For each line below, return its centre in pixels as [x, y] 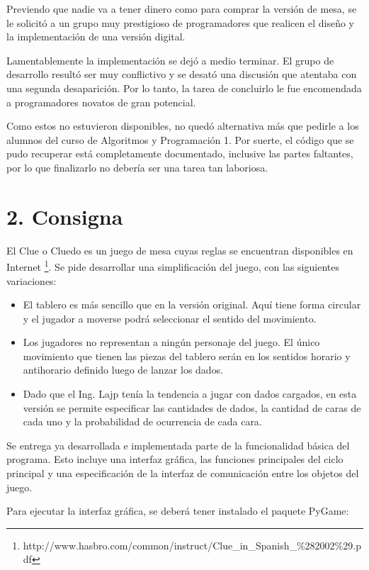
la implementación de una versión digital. [96, 37]
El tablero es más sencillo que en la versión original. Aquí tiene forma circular [192, 304]
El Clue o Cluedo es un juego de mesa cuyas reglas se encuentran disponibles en [180, 250]
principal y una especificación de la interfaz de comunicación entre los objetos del [183, 473]
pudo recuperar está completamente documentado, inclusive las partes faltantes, [180, 153]
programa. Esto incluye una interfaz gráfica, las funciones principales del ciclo [175, 459]
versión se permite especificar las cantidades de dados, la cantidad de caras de [192, 407]
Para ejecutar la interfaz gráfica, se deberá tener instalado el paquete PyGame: [178, 511]
